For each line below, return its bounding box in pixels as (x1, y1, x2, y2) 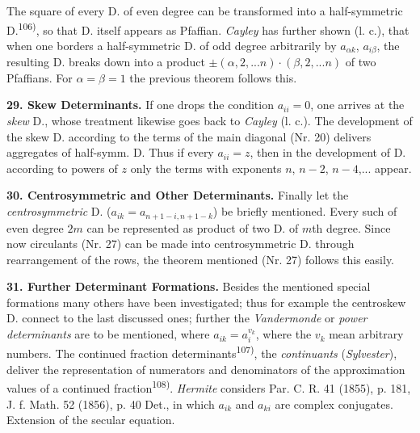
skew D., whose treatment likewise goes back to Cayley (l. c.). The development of (6, 112, 413, 129)
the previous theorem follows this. (129, 69, 297, 86)
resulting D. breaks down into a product (6, 53, 205, 70)
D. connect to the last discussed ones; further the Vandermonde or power (6, 309, 367, 326)
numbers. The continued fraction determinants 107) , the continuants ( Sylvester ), (6, 343, 397, 362)
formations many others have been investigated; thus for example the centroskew (6, 293, 406, 310)
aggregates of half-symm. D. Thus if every (6, 144, 214, 161)
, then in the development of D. (250, 144, 406, 161)
